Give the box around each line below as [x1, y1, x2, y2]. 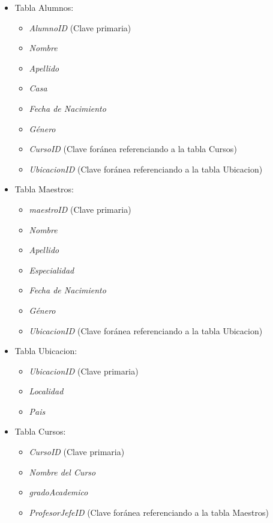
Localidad [29, 385, 64, 397]
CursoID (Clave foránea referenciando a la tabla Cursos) [29, 142, 237, 155]
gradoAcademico [29, 486, 88, 498]
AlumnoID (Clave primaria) [29, 21, 131, 34]
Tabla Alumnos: [14, 1, 74, 13]
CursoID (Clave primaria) [29, 445, 125, 458]
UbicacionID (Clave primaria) [29, 364, 139, 377]
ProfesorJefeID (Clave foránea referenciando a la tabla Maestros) [29, 506, 269, 518]
